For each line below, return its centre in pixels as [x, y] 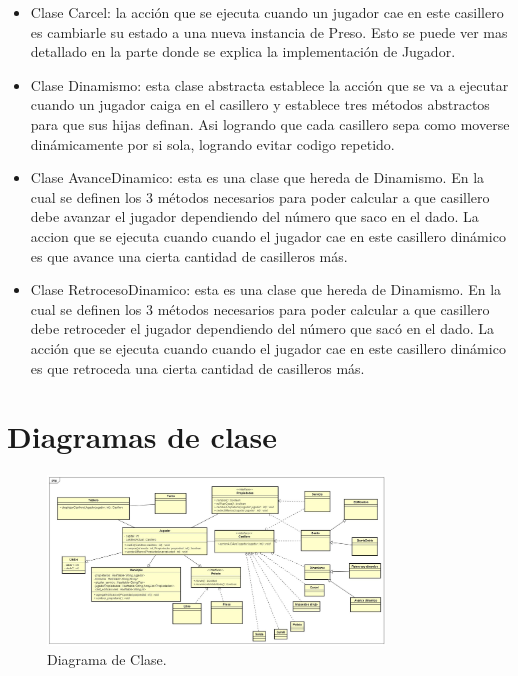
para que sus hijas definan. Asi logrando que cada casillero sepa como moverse [270, 123]
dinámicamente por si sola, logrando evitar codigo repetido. [212, 143]
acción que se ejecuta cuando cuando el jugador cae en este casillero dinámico [268, 347]
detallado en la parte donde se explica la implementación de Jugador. [243, 51]
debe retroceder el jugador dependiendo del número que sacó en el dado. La [262, 328]
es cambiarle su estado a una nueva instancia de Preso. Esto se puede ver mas [269, 31]
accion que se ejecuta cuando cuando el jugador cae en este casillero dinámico [268, 235]
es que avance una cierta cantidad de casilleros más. [189, 255]
